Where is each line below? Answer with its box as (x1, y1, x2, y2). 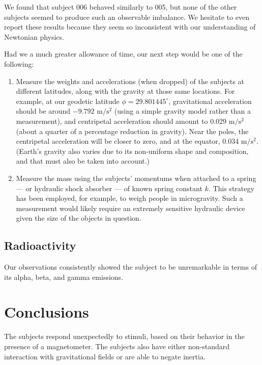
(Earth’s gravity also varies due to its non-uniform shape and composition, (16, 145, 249, 156)
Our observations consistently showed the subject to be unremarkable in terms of (4, 262, 257, 272)
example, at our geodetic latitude (16, 95, 120, 106)
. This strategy (208, 182, 254, 193)
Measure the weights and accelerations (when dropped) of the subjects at (16, 75, 244, 86)
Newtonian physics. (4, 31, 64, 42)
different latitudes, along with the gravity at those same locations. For (16, 86, 235, 96)
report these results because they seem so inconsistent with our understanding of (4, 21, 256, 32)
